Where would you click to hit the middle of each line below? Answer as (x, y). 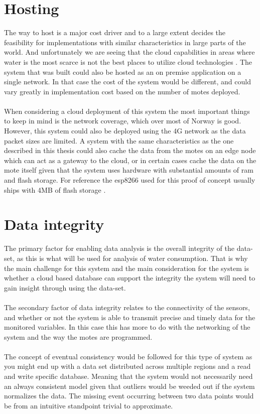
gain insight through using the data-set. (65, 287)
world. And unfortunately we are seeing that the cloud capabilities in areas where (129, 52)
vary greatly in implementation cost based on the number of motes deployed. (122, 91)
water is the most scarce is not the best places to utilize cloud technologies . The (128, 61)
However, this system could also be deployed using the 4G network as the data (125, 131)
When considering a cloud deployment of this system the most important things (127, 111)
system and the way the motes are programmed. (78, 336)
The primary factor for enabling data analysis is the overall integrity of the (119, 248)
